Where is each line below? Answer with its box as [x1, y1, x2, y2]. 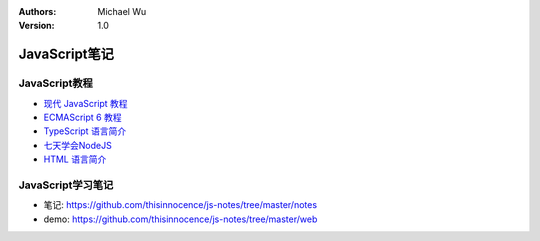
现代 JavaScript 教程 [43, 97, 129, 109]
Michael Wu [97, 6, 147, 17]
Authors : [18, 6, 57, 17]
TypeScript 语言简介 [43, 125, 127, 137]
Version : [18, 20, 55, 32]
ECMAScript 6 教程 [43, 111, 122, 123]
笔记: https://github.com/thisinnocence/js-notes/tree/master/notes [43, 199, 318, 211]
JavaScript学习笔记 [18, 178, 114, 192]
